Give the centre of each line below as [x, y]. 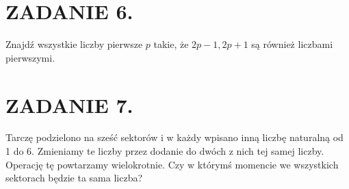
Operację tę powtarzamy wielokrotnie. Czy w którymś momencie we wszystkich [172, 164]
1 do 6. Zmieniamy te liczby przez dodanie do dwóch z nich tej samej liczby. [165, 151]
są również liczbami [292, 44]
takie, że [171, 44]
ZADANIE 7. [69, 104]
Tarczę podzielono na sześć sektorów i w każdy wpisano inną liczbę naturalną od [174, 137]
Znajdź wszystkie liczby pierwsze [74, 44]
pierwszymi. [30, 57]
